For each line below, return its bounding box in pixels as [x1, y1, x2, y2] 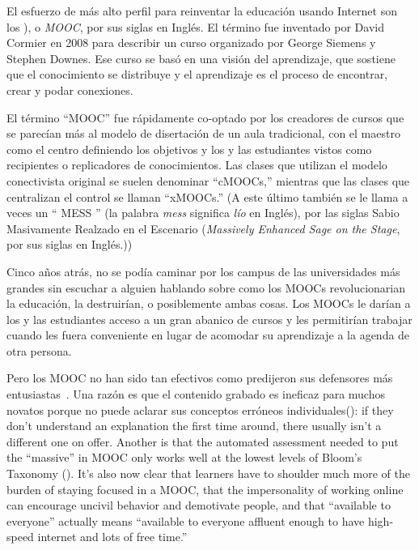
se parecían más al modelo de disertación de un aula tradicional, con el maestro [6, 125, 400, 142]
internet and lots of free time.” [37, 528, 188, 545]
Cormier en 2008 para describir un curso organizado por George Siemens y [6, 34, 376, 51]
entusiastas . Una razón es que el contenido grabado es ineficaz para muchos [6, 386, 385, 403]
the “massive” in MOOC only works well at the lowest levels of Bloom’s [6, 449, 362, 466]
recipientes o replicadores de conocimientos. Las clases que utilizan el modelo [6, 156, 387, 173]
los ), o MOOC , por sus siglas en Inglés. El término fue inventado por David [6, 18, 384, 35]
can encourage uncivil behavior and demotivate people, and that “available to [6, 497, 391, 514]
